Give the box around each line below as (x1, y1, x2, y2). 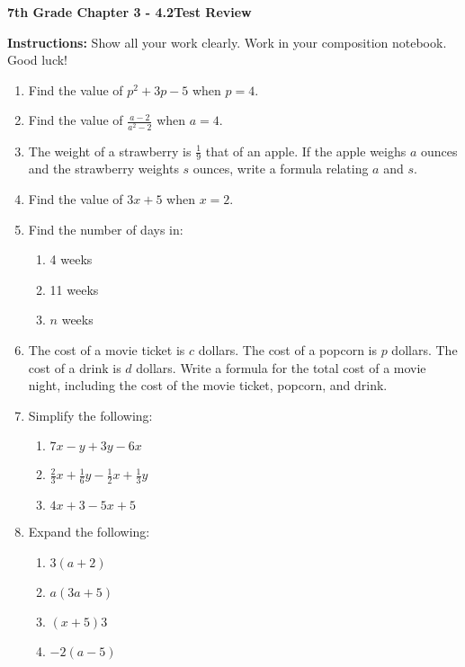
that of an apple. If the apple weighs (205, 141, 407, 160)
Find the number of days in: (28, 219, 183, 238)
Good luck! (7, 50, 68, 69)
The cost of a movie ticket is (28, 340, 185, 359)
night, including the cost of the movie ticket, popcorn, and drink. (28, 376, 388, 395)
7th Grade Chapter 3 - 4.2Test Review (7, 3, 252, 21)
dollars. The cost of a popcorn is (198, 340, 377, 359)
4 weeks (49, 250, 93, 269)
